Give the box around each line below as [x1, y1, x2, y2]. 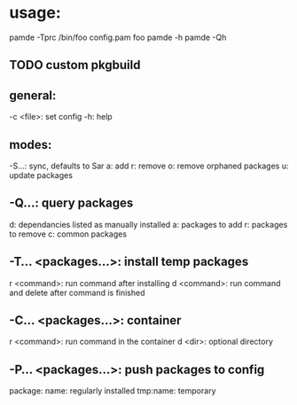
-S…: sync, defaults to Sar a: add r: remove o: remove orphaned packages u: [9, 160, 289, 171]
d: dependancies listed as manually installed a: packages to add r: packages [9, 219, 288, 230]
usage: [9, 3, 62, 23]
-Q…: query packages [9, 196, 134, 211]
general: [9, 88, 57, 103]
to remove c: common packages [9, 229, 127, 239]
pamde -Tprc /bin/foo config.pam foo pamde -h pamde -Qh [9, 32, 227, 43]
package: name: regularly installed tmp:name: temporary [9, 386, 216, 396]
